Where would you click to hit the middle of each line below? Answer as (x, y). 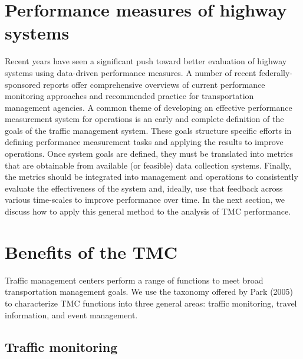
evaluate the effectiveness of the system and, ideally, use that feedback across (144, 188)
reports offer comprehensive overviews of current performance (154, 84)
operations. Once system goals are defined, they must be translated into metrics (149, 154)
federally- (276, 72)
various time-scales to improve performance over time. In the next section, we (145, 200)
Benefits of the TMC (91, 251)
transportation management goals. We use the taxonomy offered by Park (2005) (149, 292)
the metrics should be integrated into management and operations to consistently (151, 177)
